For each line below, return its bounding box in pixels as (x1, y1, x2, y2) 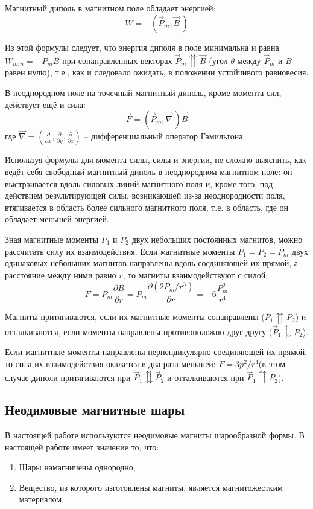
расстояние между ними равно (5, 268, 116, 281)
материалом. (19, 493, 65, 505)
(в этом (258, 357, 286, 370)
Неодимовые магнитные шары (5, 400, 185, 419)
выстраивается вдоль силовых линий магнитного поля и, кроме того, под (5, 177, 273, 190)
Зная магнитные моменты (5, 233, 99, 246)
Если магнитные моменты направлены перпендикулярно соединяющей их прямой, (5, 345, 308, 358)
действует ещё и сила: (5, 98, 86, 110)
